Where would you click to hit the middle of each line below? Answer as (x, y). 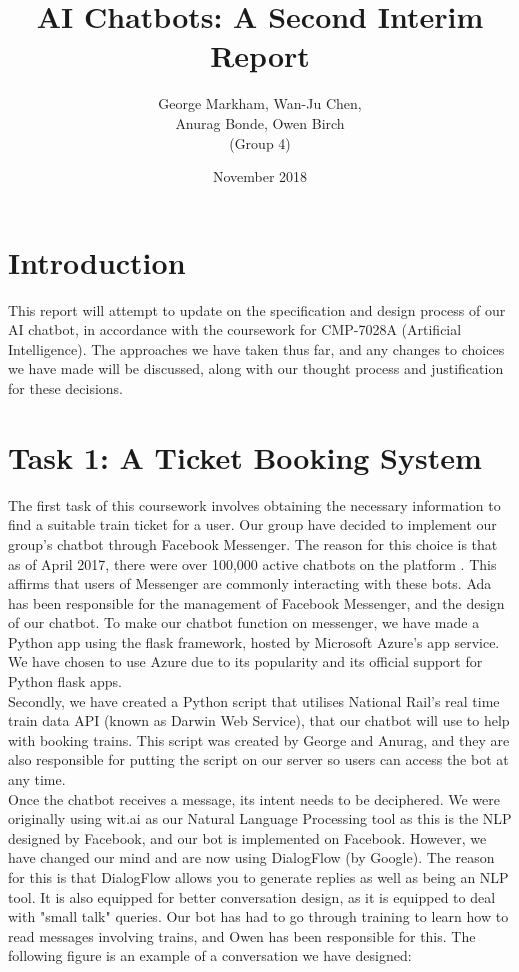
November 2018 (260, 176)
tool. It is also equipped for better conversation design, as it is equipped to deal (252, 896)
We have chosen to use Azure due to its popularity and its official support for (245, 661)
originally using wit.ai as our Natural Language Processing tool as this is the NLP (260, 818)
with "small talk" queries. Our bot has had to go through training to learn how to (258, 916)
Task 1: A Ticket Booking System (245, 456)
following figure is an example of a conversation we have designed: (210, 955)
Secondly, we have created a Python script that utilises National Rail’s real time (254, 700)
